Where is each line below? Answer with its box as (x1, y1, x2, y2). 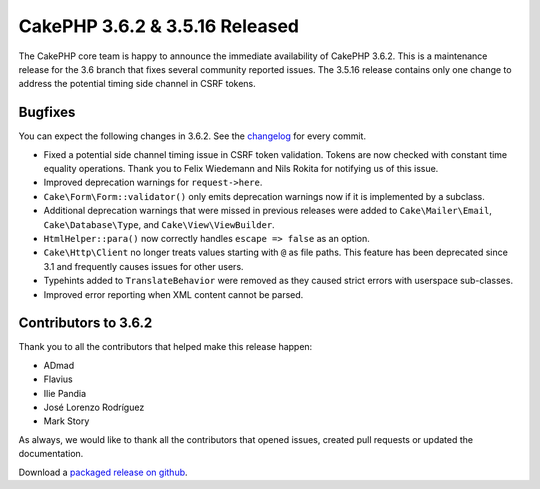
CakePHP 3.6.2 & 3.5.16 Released (18, 15, 300, 37)
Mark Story (43, 415, 90, 427)
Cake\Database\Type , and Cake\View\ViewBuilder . (43, 218, 275, 230)
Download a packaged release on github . (18, 466, 189, 478)
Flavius (43, 373, 74, 385)
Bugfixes (18, 104, 76, 121)
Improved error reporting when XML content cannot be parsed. (43, 288, 304, 300)
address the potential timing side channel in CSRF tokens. (18, 78, 257, 90)
